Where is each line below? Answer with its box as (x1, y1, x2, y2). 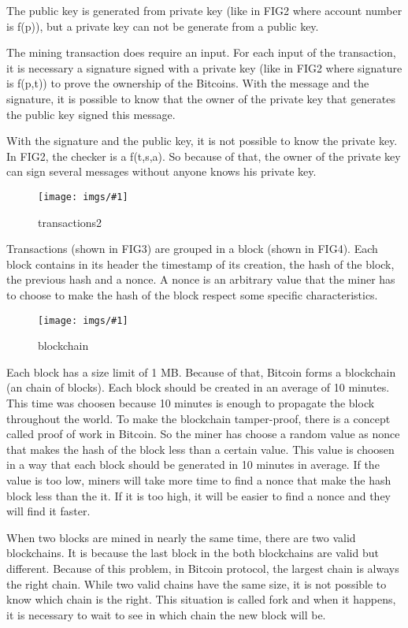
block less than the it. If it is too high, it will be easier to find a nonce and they (6, 487, 391, 504)
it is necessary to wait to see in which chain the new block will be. (6, 606, 326, 622)
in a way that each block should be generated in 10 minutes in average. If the (6, 456, 380, 473)
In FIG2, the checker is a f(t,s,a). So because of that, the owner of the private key (6, 147, 401, 164)
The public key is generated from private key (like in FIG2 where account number (6, 2, 402, 18)
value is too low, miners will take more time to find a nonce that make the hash (6, 471, 391, 488)
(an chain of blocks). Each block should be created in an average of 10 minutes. (6, 379, 390, 396)
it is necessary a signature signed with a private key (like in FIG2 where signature (6, 59, 402, 76)
